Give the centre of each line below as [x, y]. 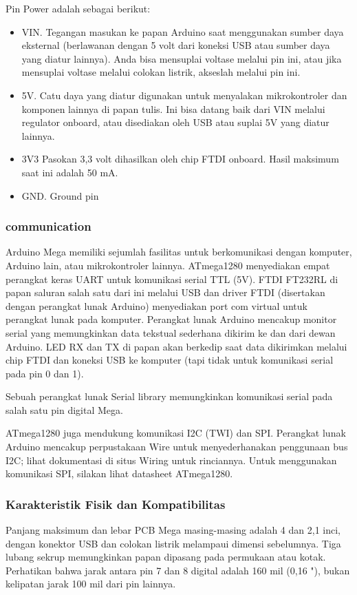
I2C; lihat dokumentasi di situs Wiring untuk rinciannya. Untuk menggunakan [171, 460]
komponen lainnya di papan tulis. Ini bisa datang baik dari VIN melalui [173, 108]
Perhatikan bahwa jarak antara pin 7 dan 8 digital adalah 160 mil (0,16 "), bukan [178, 570]
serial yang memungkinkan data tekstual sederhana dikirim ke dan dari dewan [171, 332]
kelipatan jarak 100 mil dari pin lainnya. [91, 584]
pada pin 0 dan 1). [45, 373]
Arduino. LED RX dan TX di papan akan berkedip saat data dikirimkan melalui [176, 346]
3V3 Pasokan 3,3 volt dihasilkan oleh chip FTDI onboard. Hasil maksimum [180, 159]
